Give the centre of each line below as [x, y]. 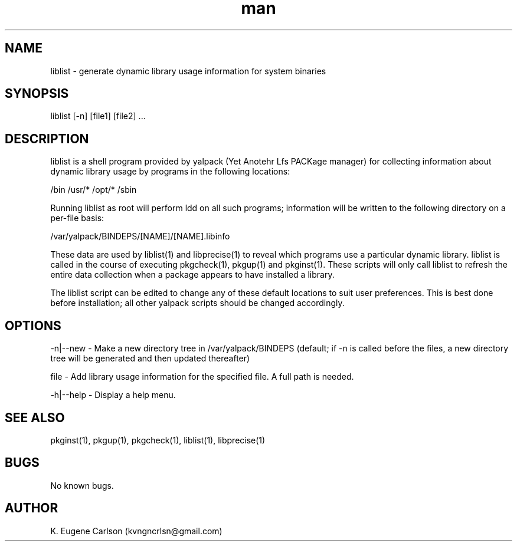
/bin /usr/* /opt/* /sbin [94, 190]
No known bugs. [82, 485]
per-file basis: [77, 218]
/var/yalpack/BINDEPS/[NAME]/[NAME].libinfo [140, 236]
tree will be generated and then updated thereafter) [150, 358]
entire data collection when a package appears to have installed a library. [192, 275]
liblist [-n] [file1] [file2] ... [98, 116]
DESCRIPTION [47, 139]
